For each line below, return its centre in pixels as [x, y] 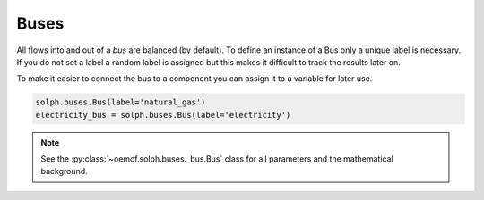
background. [65, 171]
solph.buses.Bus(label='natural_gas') [121, 102]
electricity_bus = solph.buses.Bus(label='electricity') [163, 115]
